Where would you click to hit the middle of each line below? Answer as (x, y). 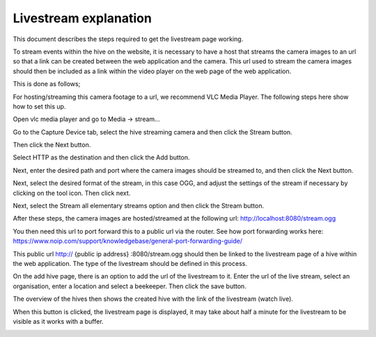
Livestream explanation (83, 18)
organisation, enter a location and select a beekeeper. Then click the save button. (130, 286)
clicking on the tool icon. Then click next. (72, 193)
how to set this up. (39, 106)
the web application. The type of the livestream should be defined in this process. (130, 263)
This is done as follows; (47, 84)
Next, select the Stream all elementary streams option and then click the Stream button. (139, 206)
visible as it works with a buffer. (58, 321)
